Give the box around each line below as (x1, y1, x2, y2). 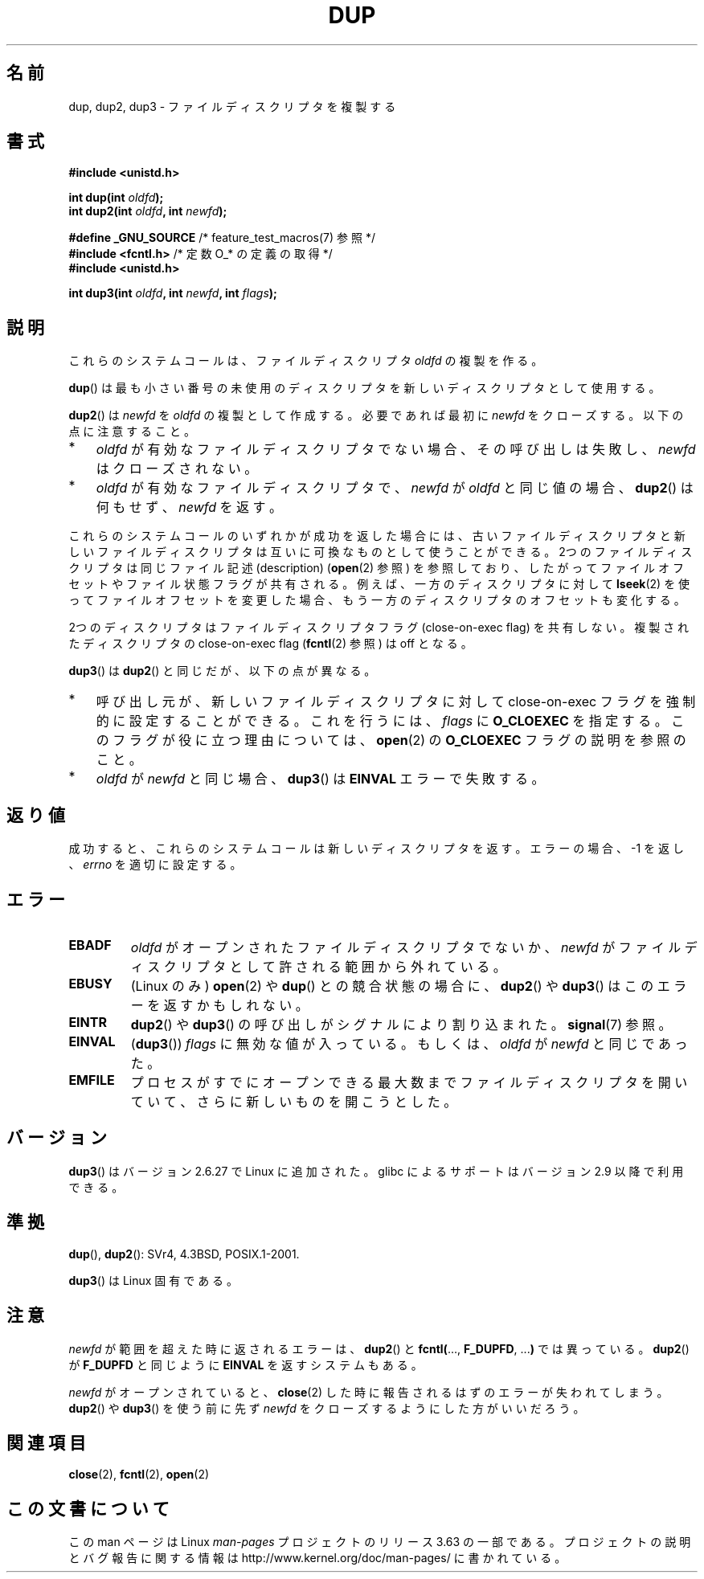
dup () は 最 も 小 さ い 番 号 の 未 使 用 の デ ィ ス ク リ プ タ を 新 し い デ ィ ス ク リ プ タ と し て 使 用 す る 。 (68, 381, 661, 395)
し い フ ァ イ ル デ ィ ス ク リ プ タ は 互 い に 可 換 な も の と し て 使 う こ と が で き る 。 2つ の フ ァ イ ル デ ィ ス (68, 545, 693, 559)
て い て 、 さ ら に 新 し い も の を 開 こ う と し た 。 (130, 1093, 457, 1110)
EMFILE (68, 1071, 115, 1088)
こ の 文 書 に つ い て (6, 1498, 170, 1519)
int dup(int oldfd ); (68, 190, 164, 205)
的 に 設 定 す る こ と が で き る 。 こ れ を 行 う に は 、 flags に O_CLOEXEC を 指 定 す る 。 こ (96, 713, 685, 730)
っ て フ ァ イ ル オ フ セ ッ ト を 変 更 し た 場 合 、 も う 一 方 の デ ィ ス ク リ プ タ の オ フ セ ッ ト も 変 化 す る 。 (68, 593, 686, 607)
